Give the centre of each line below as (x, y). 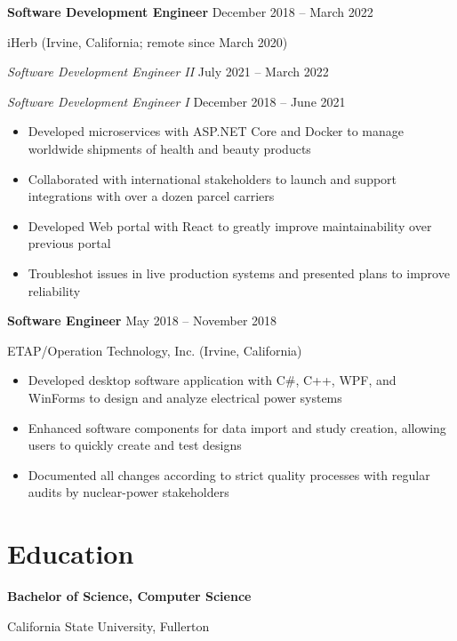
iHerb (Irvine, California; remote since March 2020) (148, 41)
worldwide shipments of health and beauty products (169, 148)
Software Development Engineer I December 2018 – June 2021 (176, 101)
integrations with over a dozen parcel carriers (151, 196)
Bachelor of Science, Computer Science (129, 596)
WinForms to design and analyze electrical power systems (185, 397)
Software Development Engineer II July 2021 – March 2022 (168, 72)
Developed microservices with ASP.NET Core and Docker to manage (216, 131)
